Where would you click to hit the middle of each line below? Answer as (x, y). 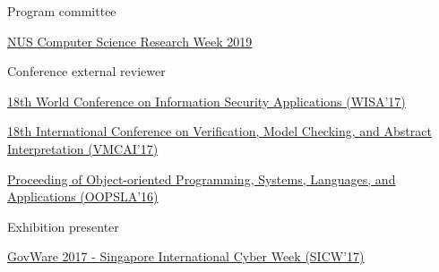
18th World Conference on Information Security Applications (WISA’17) (207, 101)
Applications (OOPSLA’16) (83, 196)
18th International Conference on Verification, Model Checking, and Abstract (219, 131)
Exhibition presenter (63, 226)
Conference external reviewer (86, 71)
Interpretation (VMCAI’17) (83, 148)
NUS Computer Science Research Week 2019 (130, 41)
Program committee (62, 11)
